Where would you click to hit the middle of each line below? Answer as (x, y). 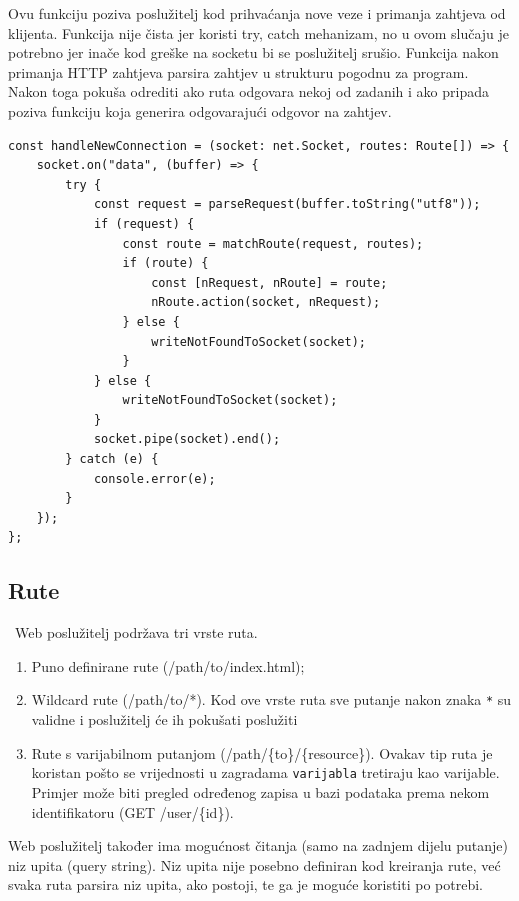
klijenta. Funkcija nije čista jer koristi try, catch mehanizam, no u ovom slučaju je (259, 32)
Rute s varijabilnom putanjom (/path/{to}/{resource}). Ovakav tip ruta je (262, 752)
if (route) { (165, 263)
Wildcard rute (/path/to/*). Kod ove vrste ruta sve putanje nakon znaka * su (271, 699)
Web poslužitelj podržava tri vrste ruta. (136, 632)
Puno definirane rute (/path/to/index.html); (168, 665)
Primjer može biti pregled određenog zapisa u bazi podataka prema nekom (260, 791)
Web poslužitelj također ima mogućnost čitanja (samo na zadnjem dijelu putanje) (258, 845)
